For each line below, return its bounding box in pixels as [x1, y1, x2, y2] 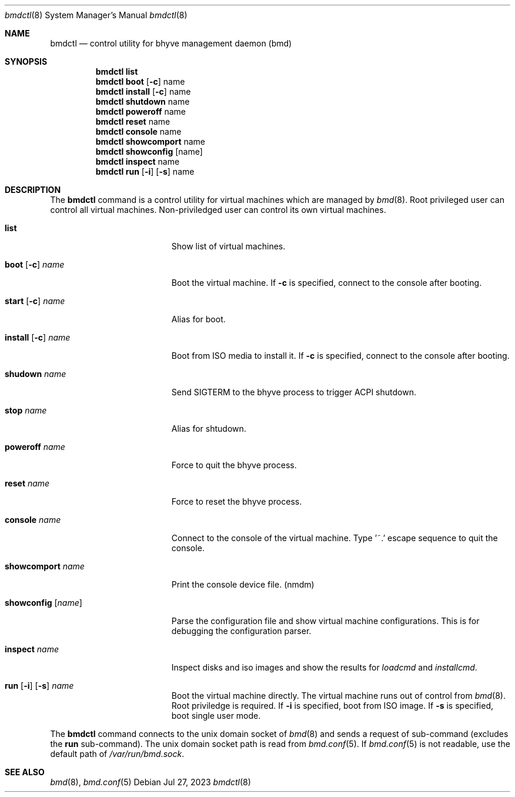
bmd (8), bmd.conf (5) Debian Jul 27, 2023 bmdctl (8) [50, 777, 251, 787]
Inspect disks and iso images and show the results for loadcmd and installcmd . [171, 662, 477, 672]
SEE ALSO [5, 767, 45, 777]
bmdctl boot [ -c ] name [95, 76, 185, 86]
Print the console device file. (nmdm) [171, 579, 315, 589]
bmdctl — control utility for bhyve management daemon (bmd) [50, 38, 292, 48]
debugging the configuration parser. [171, 626, 312, 636]
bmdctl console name [95, 126, 182, 136]
